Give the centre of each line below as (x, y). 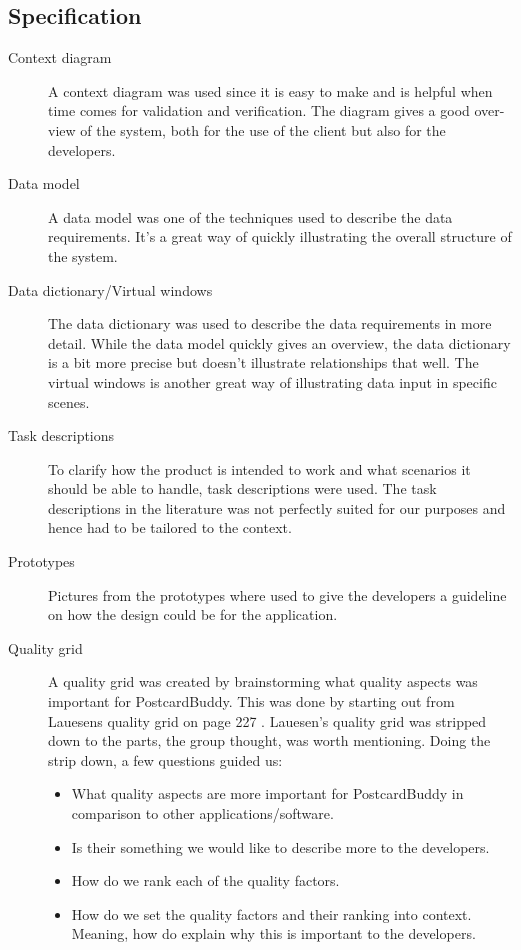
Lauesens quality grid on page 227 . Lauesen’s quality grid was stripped (267, 720)
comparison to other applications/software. (202, 813)
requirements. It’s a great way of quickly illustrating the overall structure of (280, 236)
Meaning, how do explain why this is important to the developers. (273, 933)
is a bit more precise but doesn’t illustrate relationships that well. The (263, 362)
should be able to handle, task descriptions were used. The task (242, 488)
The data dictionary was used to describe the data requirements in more (270, 323)
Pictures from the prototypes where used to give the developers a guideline (277, 594)
